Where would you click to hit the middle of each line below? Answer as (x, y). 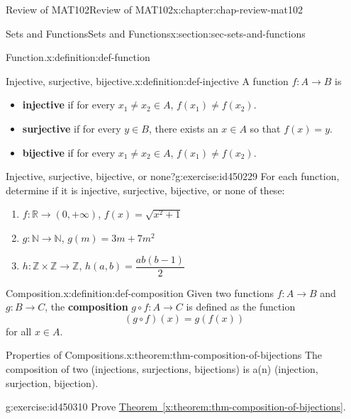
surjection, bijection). (52, 382)
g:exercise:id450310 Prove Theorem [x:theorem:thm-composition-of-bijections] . (176, 407)
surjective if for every (72, 128)
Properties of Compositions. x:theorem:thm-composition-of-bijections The (164, 355)
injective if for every (69, 105)
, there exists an (183, 128)
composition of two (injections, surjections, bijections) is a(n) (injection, (162, 368)
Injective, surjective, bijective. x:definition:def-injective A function (147, 80)
